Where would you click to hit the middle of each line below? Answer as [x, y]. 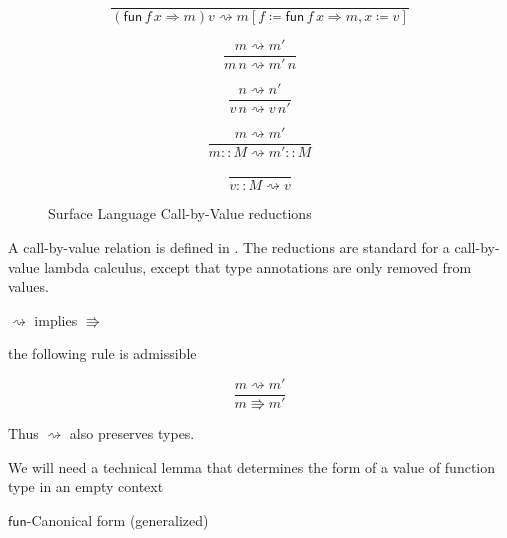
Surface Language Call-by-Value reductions [180, 213]
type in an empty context [86, 486]
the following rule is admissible [102, 353]
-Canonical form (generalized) [117, 519]
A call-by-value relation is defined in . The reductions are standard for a [229, 246]
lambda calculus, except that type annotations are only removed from [258, 266]
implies [56, 319]
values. [28, 286]
